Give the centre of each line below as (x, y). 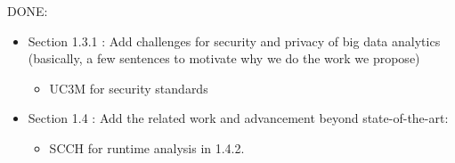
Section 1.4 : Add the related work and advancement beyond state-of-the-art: (238, 118)
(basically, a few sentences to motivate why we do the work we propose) (224, 58)
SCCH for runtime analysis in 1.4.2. (147, 147)
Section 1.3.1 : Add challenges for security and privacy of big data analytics (234, 41)
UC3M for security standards (129, 88)
